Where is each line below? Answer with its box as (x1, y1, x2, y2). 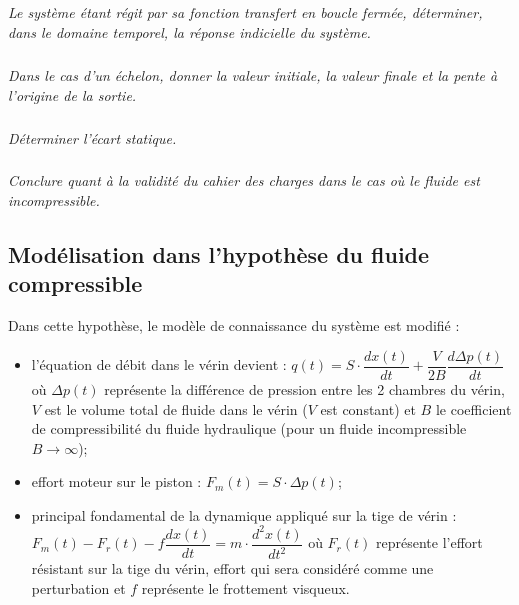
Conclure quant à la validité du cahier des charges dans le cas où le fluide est (8, 170, 480, 191)
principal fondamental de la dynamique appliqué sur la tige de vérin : (31, 504, 457, 525)
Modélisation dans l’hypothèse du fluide (8, 239, 430, 270)
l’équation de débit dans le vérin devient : (31, 354, 287, 375)
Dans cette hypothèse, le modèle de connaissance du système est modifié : (8, 315, 460, 336)
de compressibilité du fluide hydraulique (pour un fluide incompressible (31, 418, 467, 439)
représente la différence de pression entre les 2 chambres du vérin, (104, 378, 505, 399)
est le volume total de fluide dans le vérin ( (44, 398, 308, 419)
